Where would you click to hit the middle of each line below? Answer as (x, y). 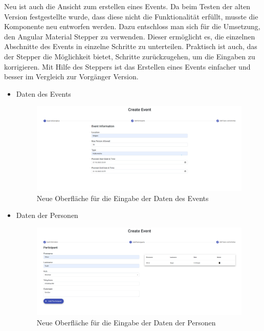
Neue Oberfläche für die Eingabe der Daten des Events (123, 198)
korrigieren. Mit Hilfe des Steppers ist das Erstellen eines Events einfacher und (127, 66)
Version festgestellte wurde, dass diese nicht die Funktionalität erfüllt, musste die (131, 16)
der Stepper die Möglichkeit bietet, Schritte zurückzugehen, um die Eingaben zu (130, 56)
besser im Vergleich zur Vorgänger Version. (71, 76)
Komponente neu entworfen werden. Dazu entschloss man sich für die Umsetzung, (132, 26)
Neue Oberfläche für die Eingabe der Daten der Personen (126, 322)
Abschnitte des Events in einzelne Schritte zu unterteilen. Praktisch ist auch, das (131, 46)
